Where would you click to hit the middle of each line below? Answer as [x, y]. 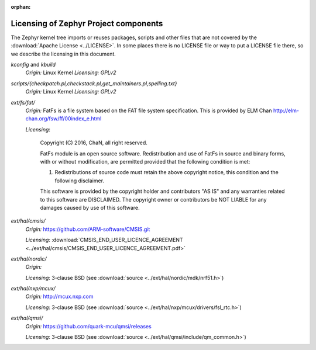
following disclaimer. [80, 181]
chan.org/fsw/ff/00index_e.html [63, 119]
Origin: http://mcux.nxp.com [59, 297]
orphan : [21, 7]
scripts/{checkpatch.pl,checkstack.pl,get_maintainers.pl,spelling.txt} [94, 83]
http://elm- [286, 110]
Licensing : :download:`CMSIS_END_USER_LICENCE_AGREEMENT [104, 240]
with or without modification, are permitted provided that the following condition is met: [145, 161]
